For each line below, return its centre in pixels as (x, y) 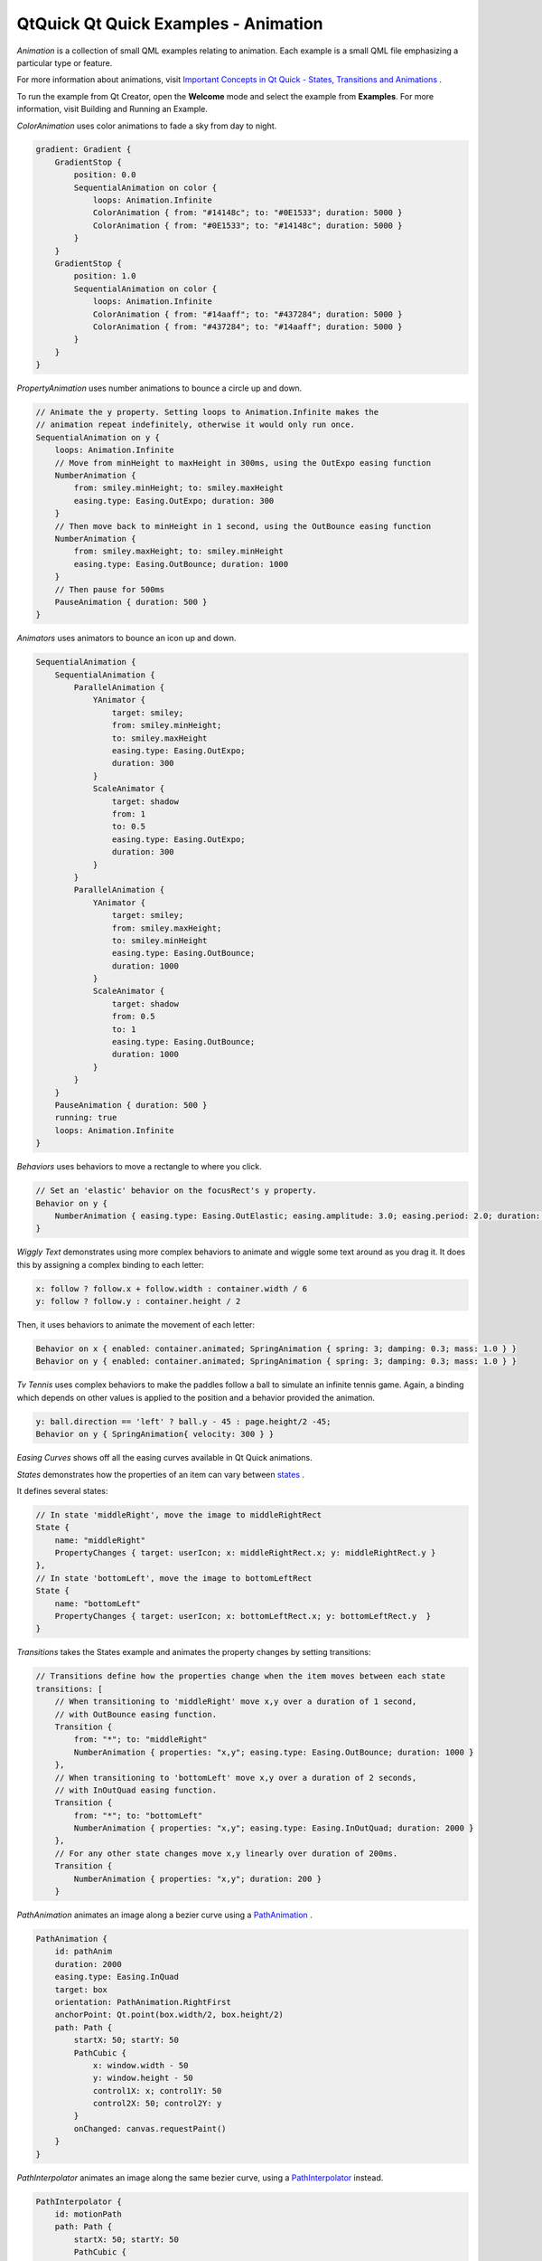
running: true (86, 1118)
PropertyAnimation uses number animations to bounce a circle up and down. (159, 388)
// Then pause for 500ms (110, 589)
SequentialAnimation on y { (98, 437)
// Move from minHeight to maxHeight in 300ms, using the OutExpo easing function (243, 463)
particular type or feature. (65, 62)
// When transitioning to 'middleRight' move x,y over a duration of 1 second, (236, 1702)
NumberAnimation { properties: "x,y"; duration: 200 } (198, 1878)
